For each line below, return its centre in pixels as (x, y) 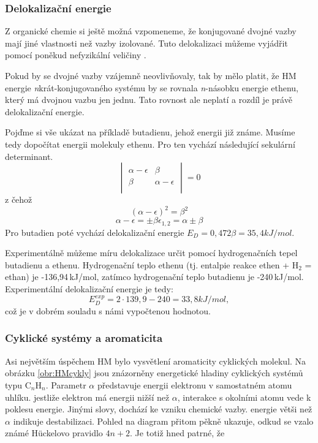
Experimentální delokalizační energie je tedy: (89, 289)
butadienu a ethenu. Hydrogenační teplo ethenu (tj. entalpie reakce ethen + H (152, 264)
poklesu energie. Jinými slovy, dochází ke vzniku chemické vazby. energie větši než (159, 409)
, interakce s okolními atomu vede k (244, 397)
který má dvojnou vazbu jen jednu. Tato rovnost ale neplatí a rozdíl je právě (149, 100)
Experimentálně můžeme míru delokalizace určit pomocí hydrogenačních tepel (151, 253)
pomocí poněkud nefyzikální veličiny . (76, 55)
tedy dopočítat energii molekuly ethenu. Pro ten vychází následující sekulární (150, 144)
